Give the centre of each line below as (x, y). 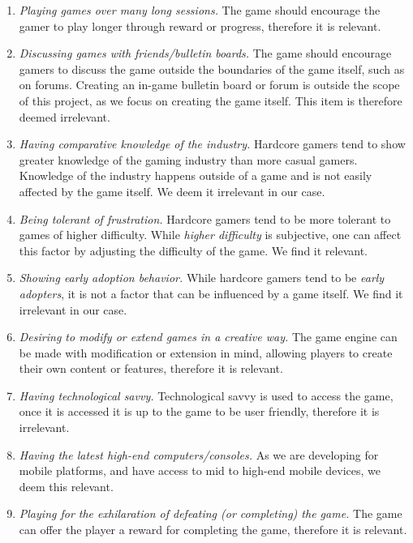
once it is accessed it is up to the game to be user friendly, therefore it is (199, 411)
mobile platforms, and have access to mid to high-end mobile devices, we (200, 470)
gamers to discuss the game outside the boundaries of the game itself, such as (212, 68)
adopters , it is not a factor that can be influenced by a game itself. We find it (211, 293)
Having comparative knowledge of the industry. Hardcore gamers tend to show (212, 144)
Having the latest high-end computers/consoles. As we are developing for (199, 454)
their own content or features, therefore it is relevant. (151, 368)
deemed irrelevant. (65, 116)
